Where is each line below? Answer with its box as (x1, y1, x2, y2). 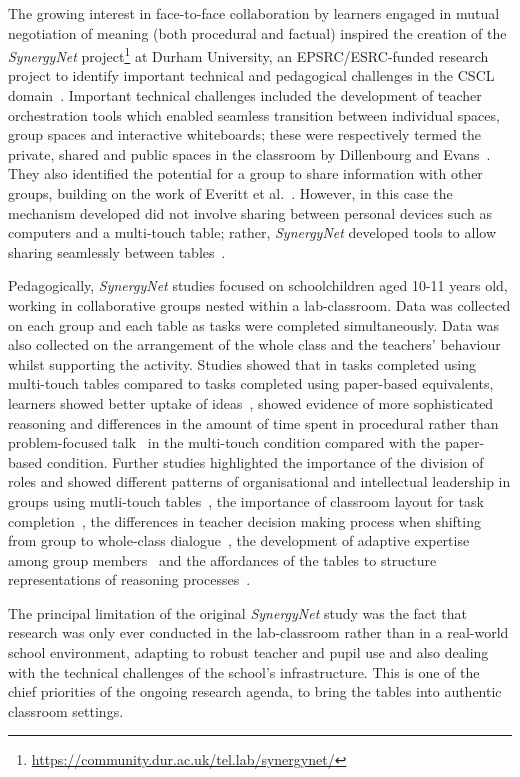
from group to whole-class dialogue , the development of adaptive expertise (8, 530, 470, 551)
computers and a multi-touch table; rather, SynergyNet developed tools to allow (8, 222, 497, 243)
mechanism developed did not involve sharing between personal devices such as (8, 202, 492, 223)
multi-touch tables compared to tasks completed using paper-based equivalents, (8, 373, 494, 394)
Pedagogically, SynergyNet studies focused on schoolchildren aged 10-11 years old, (8, 275, 508, 296)
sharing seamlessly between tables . (8, 241, 226, 262)
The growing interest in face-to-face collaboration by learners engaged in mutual (8, 3, 500, 23)
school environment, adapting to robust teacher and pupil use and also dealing (8, 642, 489, 663)
